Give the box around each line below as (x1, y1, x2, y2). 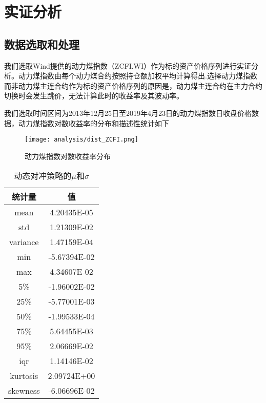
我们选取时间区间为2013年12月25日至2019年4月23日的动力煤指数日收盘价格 (4, 107, 252, 118)
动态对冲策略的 (14, 170, 72, 182)
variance (9, 236, 39, 248)
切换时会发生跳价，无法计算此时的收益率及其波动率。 (4, 90, 183, 101)
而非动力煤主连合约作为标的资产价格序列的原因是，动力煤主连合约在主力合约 (4, 80, 262, 91)
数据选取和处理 (4, 36, 79, 52)
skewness (8, 385, 40, 397)
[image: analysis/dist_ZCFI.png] (25, 136, 138, 144)
